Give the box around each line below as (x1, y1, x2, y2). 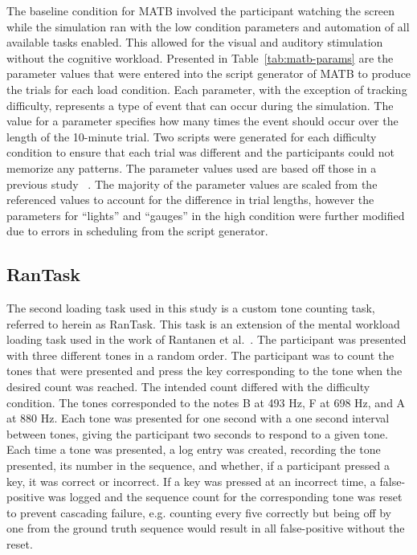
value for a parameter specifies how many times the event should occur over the (6, 112, 399, 129)
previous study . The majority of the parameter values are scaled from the (6, 175, 378, 192)
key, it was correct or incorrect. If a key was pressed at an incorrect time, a (6, 472, 376, 489)
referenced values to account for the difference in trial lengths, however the (6, 191, 374, 208)
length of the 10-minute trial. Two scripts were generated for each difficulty (6, 128, 377, 145)
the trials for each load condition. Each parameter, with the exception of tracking (6, 80, 407, 97)
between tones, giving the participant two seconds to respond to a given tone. (6, 425, 388, 442)
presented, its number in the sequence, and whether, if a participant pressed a (6, 457, 390, 474)
